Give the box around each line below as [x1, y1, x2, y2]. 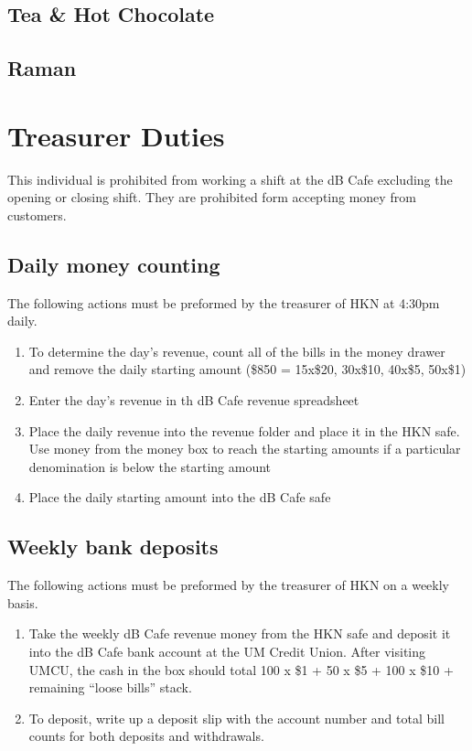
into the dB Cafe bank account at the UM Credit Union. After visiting [28, 642, 425, 660]
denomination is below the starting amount [28, 456, 272, 476]
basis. [7, 593, 38, 612]
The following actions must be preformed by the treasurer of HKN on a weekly [7, 575, 450, 595]
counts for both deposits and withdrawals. [28, 726, 264, 746]
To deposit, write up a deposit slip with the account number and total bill [28, 708, 445, 727]
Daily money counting [7, 250, 220, 278]
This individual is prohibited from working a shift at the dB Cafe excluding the [7, 169, 453, 188]
